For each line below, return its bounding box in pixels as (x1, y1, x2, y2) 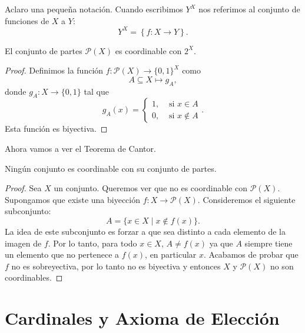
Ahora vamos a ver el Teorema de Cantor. (5, 142, 156, 155)
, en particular (145, 248, 197, 261)
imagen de (5, 237, 42, 249)
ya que (209, 237, 233, 249)
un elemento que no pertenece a (5, 248, 120, 261)
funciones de (5, 14, 49, 26)
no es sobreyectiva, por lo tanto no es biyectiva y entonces (11, 259, 221, 272)
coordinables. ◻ (5, 271, 63, 284)
